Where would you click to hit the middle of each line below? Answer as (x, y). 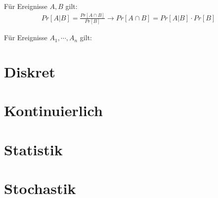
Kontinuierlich (53, 110)
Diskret (30, 72)
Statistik (33, 149)
